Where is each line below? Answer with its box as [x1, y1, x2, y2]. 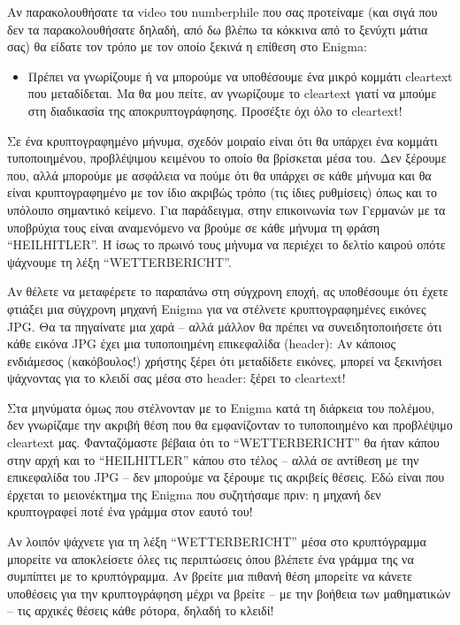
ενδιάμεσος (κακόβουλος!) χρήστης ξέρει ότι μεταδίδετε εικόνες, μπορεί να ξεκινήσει [7, 351, 442, 370]
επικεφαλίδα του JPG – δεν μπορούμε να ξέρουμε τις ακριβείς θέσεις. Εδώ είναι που [7, 468, 445, 486]
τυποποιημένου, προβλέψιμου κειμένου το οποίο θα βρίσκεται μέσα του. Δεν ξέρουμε [7, 149, 447, 167]
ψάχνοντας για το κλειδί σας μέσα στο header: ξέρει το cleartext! [7, 369, 346, 387]
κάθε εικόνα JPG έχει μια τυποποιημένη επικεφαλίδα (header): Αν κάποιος [7, 334, 396, 353]
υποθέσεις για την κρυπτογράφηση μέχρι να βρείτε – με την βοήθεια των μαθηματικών [7, 583, 451, 602]
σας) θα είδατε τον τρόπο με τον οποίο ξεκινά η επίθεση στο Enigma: [7, 37, 367, 56]
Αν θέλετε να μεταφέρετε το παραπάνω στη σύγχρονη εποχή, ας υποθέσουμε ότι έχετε [7, 282, 448, 301]
